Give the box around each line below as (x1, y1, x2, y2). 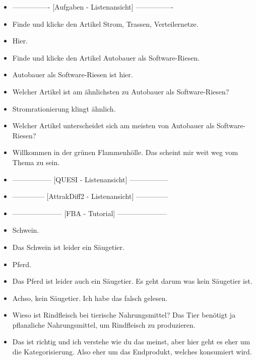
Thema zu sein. (12, 157, 60, 167)
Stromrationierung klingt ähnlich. (12, 103, 116, 114)
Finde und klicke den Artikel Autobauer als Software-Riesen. (12, 52, 200, 63)
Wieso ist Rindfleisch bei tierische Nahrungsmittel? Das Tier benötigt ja (12, 310, 236, 320)
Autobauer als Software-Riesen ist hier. (12, 69, 133, 80)
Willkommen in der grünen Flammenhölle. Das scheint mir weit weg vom (12, 147, 238, 158)
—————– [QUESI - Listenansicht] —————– (12, 174, 169, 184)
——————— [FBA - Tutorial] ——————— (12, 208, 167, 218)
